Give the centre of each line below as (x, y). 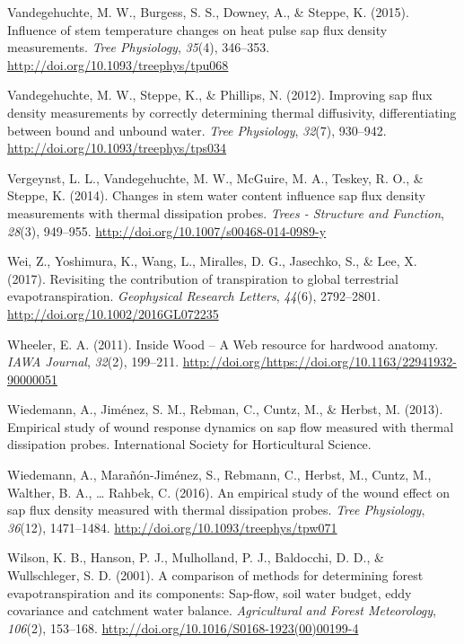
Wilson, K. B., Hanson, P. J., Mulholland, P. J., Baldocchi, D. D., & (196, 557)
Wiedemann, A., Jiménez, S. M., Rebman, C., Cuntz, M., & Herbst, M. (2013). (225, 409)
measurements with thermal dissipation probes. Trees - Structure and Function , (226, 212)
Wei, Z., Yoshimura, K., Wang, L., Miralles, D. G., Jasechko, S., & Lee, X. (212, 261)
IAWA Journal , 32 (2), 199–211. (93, 362)
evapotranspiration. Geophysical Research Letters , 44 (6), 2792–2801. (194, 296)
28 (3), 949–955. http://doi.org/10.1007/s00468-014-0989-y (167, 230)
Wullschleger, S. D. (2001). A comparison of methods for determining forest (215, 575)
